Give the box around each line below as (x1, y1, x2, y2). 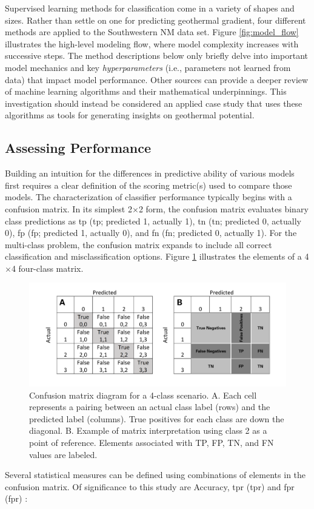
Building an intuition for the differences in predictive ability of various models (5, 167, 295, 180)
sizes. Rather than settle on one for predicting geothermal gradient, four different (5, 13, 306, 26)
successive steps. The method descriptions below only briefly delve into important (5, 49, 308, 62)
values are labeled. (29, 448, 98, 460)
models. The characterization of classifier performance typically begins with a (5, 190, 292, 203)
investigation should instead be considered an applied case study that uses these (5, 96, 302, 109)
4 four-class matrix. (11, 261, 84, 274)
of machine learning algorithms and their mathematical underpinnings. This (5, 85, 287, 98)
